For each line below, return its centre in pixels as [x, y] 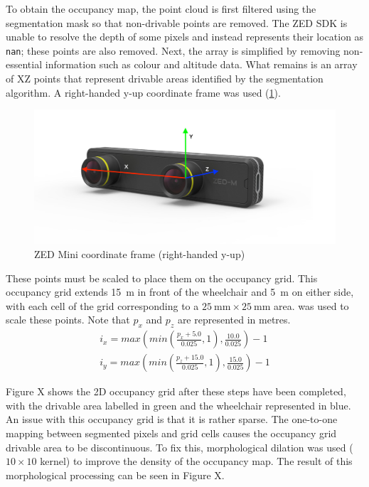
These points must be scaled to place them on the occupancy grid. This [162, 278]
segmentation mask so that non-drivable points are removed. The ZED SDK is [177, 22]
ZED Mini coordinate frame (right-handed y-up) [140, 254]
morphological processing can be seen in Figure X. [115, 475]
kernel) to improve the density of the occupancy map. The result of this [196, 461]
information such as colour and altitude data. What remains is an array [201, 64]
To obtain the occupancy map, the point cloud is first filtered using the [161, 9]
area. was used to [311, 305]
